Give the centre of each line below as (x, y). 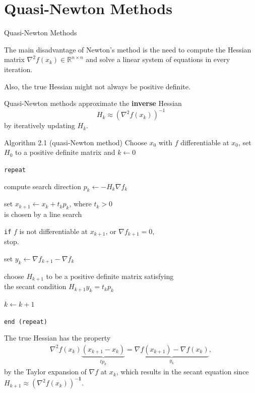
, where (80, 204)
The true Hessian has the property (57, 338)
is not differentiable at (53, 231)
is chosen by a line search (43, 214)
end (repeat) (26, 322)
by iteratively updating (40, 125)
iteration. (18, 69)
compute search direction (43, 186)
